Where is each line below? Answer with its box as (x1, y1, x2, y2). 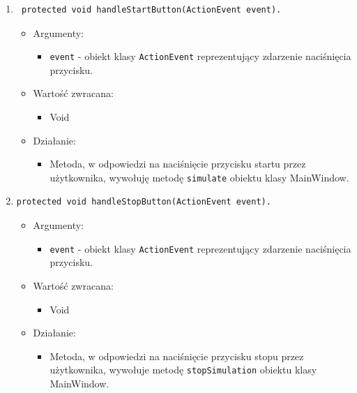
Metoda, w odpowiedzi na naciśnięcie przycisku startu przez (50, 156, 306, 171)
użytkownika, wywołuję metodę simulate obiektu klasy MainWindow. (50, 170, 349, 184)
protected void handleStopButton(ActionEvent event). (16, 197, 271, 207)
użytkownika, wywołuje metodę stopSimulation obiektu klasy (50, 362, 317, 377)
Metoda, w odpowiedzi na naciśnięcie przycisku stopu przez (50, 348, 304, 363)
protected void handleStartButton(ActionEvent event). (21, 5, 282, 15)
